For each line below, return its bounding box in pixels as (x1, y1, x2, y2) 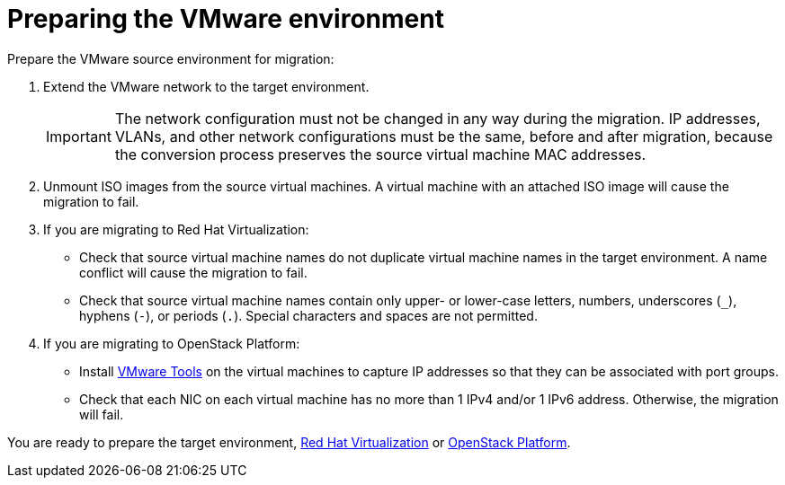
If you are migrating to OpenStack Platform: (43, 335, 300, 351)
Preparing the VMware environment (7, 4, 444, 34)
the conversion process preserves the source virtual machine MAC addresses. (114, 145, 647, 163)
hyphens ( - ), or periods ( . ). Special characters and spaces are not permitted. (79, 307, 538, 323)
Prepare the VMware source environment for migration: (7, 50, 335, 66)
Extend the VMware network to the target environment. (43, 78, 370, 94)
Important (46, 127, 112, 145)
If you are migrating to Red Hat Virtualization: (43, 221, 309, 237)
